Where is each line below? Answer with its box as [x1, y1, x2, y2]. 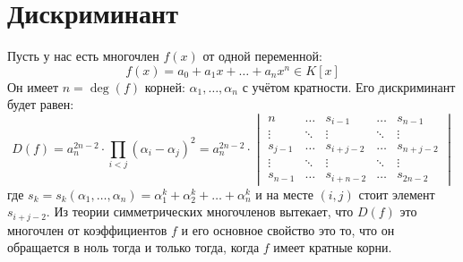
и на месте [255, 184, 313, 203]
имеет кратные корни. [273, 238, 392, 257]
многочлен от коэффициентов [7, 220, 167, 239]
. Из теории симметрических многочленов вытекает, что [46, 202, 354, 221]
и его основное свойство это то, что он [181, 220, 395, 239]
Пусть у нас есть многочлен [7, 46, 159, 65]
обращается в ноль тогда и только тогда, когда [7, 238, 260, 257]
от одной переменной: [202, 46, 322, 65]
